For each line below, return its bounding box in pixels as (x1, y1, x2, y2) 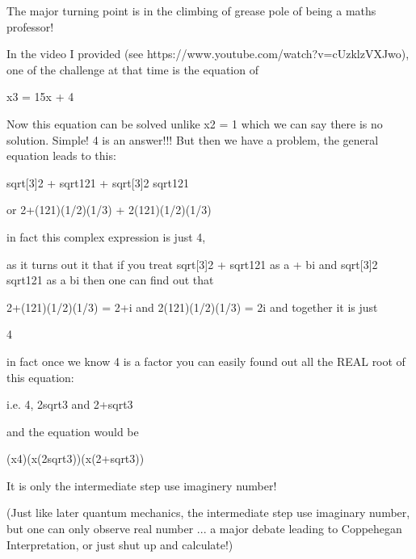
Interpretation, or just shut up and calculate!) (6, 536, 233, 553)
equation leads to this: (6, 147, 116, 164)
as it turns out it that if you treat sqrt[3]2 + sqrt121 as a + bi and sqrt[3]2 (6, 255, 378, 272)
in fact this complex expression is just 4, (6, 228, 206, 245)
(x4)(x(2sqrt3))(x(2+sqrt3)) (6, 450, 145, 467)
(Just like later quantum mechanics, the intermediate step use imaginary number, (6, 504, 410, 521)
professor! (6, 18, 54, 35)
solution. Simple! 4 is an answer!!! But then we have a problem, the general (6, 131, 379, 148)
